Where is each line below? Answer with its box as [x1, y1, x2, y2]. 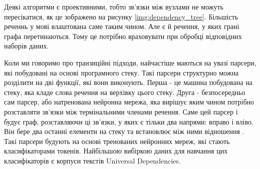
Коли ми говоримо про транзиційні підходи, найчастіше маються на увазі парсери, [4, 57, 256, 67]
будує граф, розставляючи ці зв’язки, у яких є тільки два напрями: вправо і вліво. [4, 116, 253, 126]
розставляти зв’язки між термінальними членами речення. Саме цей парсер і [4, 106, 238, 116]
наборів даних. [4, 40, 49, 51]
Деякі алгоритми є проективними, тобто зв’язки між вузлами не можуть [4, 1, 223, 11]
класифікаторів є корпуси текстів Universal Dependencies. [4, 155, 181, 165]
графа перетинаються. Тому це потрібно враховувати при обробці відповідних [4, 30, 242, 41]
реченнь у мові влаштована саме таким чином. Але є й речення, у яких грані [4, 21, 239, 31]
